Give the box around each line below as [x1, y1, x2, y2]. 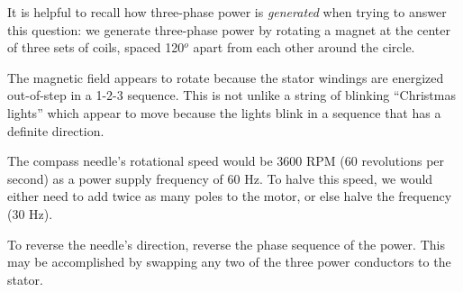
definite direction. [7, 121, 104, 140]
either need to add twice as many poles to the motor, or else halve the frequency [7, 187, 452, 205]
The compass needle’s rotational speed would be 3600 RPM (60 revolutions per [7, 151, 445, 170]
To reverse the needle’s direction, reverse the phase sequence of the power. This [7, 234, 445, 253]
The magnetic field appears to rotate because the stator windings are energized [7, 68, 444, 87]
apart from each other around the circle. [193, 38, 415, 57]
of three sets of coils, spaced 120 [7, 38, 185, 57]
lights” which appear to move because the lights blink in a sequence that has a [7, 103, 441, 122]
